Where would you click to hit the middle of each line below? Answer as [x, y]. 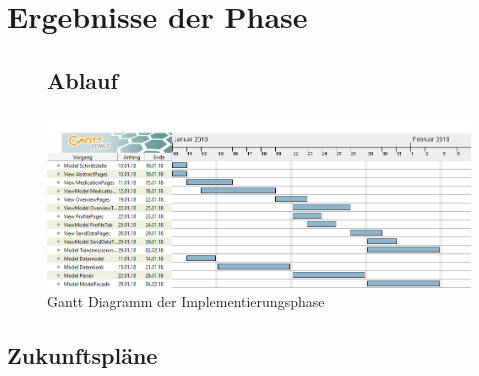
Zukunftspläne [82, 355]
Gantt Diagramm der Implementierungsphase [186, 301]
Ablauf [82, 79]
